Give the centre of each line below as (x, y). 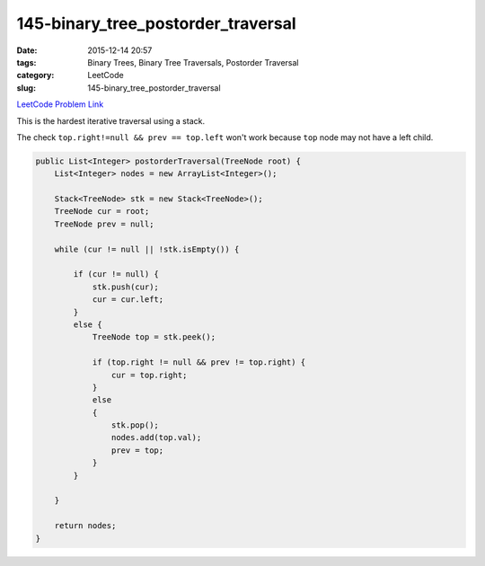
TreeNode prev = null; (104, 224)
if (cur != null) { (116, 274)
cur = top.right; (149, 375)
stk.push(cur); (125, 287)
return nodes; (85, 526)
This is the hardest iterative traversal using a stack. (111, 120)
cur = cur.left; (128, 300)
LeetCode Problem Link (60, 104)
